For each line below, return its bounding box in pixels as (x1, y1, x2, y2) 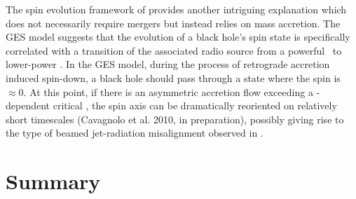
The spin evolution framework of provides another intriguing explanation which (6, 2, 347, 16)
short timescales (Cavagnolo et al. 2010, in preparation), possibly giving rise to (6, 111, 344, 126)
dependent (6, 98, 50, 113)
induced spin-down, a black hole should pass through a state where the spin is (6, 70, 341, 85)
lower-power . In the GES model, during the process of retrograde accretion (6, 57, 330, 71)
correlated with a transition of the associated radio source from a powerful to (6, 43, 342, 57)
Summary (6, 167, 101, 195)
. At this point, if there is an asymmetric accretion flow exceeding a (23, 84, 313, 99)
